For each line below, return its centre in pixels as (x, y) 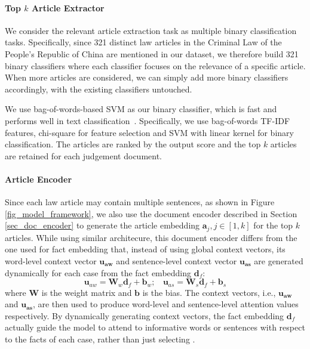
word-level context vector (51, 260)
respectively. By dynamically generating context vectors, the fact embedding (145, 315)
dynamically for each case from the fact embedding (98, 272)
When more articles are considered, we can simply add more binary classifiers (147, 77)
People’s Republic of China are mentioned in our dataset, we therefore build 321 (152, 53)
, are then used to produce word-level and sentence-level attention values (165, 304)
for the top (273, 225)
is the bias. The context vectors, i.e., (209, 292)
